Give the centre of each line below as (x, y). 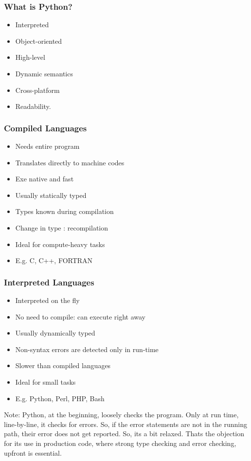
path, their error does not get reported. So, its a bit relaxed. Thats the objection (124, 434)
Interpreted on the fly (47, 300)
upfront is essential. (33, 452)
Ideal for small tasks (45, 381)
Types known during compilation (64, 211)
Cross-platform (37, 90)
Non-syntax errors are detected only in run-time (87, 349)
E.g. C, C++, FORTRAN (54, 260)
